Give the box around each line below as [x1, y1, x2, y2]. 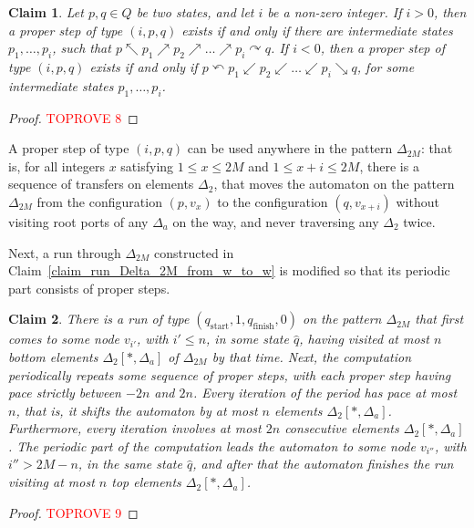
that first [415, 309, 464, 328]
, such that [52, 38, 111, 57]
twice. [403, 212, 436, 231]
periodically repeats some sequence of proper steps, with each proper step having [8, 365, 451, 384]
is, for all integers [8, 156, 106, 175]
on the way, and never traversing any [172, 212, 379, 231]
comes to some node [8, 329, 120, 348]
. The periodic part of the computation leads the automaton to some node [8, 436, 416, 455]
